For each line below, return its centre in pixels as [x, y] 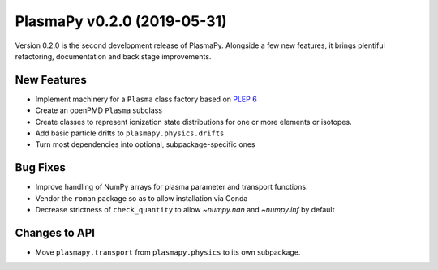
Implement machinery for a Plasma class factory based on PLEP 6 [146, 99]
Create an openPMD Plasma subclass [99, 110]
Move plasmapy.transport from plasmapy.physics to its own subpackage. [168, 252]
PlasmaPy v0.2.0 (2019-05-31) [121, 21]
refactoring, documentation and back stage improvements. [113, 56]
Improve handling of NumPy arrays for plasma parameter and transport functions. [172, 187]
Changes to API [55, 232]
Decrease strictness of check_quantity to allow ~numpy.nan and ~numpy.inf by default [185, 210]
